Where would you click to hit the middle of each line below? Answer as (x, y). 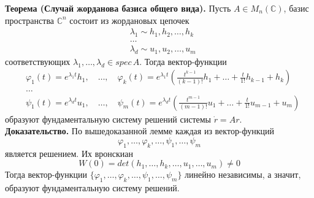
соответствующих (38, 61)
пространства (30, 20)
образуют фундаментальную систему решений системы (108, 119)
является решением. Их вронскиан (69, 153)
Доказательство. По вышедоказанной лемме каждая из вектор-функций (140, 131)
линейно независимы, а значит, (243, 174)
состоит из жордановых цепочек (129, 20)
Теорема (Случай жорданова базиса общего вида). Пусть (118, 8)
